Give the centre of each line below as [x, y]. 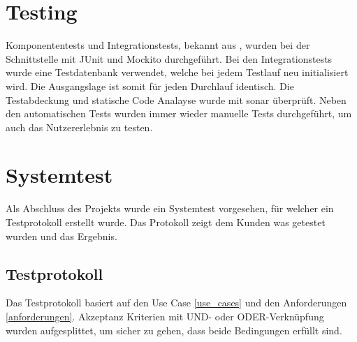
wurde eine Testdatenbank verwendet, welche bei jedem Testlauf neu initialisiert [177, 72]
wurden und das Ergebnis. [61, 236]
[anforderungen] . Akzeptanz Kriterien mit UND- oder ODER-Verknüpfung [165, 316]
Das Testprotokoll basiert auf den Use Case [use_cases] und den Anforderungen [176, 303]
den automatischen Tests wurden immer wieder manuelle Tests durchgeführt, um [179, 113]
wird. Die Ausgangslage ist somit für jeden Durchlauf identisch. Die [150, 85]
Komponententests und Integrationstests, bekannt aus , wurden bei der [158, 45]
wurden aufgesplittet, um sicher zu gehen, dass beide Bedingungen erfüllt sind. [174, 330]
